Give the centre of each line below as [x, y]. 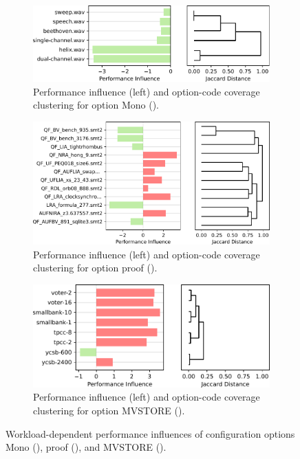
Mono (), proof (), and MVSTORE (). [86, 447]
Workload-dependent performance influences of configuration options [150, 433]
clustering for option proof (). [95, 268]
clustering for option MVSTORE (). [109, 411]
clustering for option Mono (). [96, 105]
